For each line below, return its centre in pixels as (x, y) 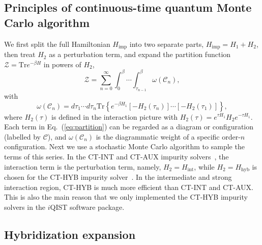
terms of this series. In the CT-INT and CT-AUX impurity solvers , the (117, 156)
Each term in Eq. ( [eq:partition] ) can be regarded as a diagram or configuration (129, 127)
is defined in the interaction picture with (114, 116)
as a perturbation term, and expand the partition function (140, 54)
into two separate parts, (167, 44)
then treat (20, 54)
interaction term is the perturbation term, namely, (83, 166)
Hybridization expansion (70, 234)
